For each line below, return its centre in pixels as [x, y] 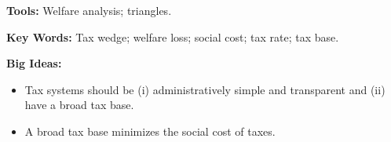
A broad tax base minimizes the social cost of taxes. [150, 131]
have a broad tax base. [79, 105]
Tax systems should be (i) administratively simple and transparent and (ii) [205, 89]
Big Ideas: [34, 63]
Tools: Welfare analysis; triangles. [89, 10]
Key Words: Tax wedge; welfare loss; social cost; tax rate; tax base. [173, 36]
